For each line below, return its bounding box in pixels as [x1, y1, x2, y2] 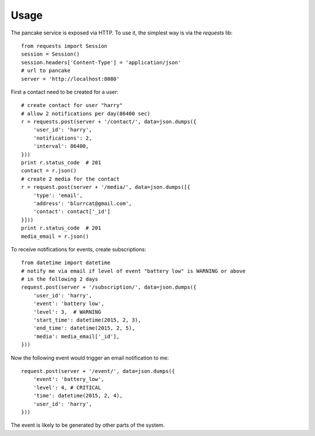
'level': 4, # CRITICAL [33, 384, 101, 391]
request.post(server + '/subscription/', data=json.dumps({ [21, 284, 197, 290]
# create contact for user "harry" [21, 102, 123, 109]
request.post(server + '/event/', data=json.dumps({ [21, 368, 175, 374]
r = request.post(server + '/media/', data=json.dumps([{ [21, 184, 191, 191]
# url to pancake [21, 67, 71, 74]
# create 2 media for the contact [21, 175, 120, 182]
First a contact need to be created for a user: [10, 88, 119, 95]
